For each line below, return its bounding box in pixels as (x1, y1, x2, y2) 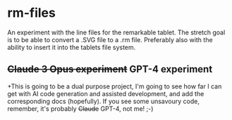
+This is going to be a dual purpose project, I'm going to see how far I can (7, 82, 222, 91)
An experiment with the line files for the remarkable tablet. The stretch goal (7, 28, 226, 36)
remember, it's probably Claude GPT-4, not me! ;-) (7, 104, 154, 113)
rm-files (7, 5, 56, 21)
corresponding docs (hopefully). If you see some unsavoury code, (7, 97, 200, 105)
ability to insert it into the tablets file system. (7, 43, 136, 51)
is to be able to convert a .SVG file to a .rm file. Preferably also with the (7, 35, 213, 44)
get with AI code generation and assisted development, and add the (7, 89, 204, 98)
